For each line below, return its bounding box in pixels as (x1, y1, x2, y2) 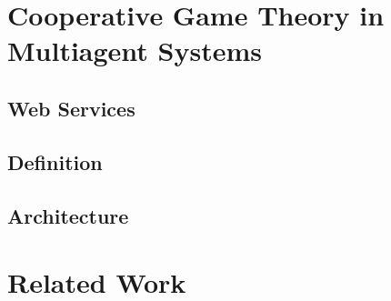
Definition (7, 147, 103, 176)
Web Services (7, 94, 135, 122)
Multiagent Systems (7, 32, 263, 69)
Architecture (7, 201, 129, 229)
